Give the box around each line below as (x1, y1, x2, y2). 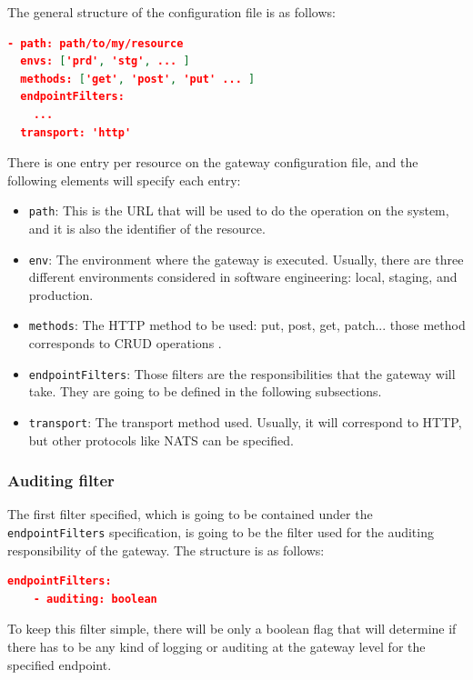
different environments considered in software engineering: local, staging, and (28, 267, 458, 286)
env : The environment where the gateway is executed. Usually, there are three (28, 249, 464, 268)
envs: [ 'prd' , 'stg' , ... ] (20, 55, 190, 68)
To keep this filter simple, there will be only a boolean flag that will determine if (7, 619, 457, 638)
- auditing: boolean (33, 592, 157, 605)
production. (28, 285, 94, 304)
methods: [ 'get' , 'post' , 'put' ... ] (20, 72, 256, 85)
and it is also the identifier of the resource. (28, 219, 266, 237)
